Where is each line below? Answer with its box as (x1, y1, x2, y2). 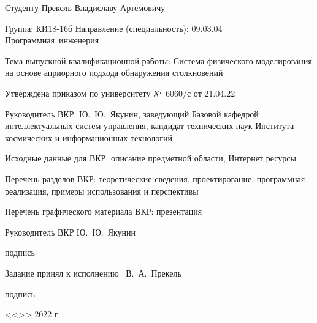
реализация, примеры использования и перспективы (5, 184, 199, 197)
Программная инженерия (5, 34, 99, 46)
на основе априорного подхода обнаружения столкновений (5, 66, 223, 79)
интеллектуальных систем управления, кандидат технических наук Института (5, 119, 294, 132)
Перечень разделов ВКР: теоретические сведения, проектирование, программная (5, 172, 305, 185)
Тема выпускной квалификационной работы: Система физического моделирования (5, 54, 312, 67)
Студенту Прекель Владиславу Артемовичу (5, 1, 166, 13)
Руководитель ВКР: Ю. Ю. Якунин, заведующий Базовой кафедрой (5, 107, 259, 120)
